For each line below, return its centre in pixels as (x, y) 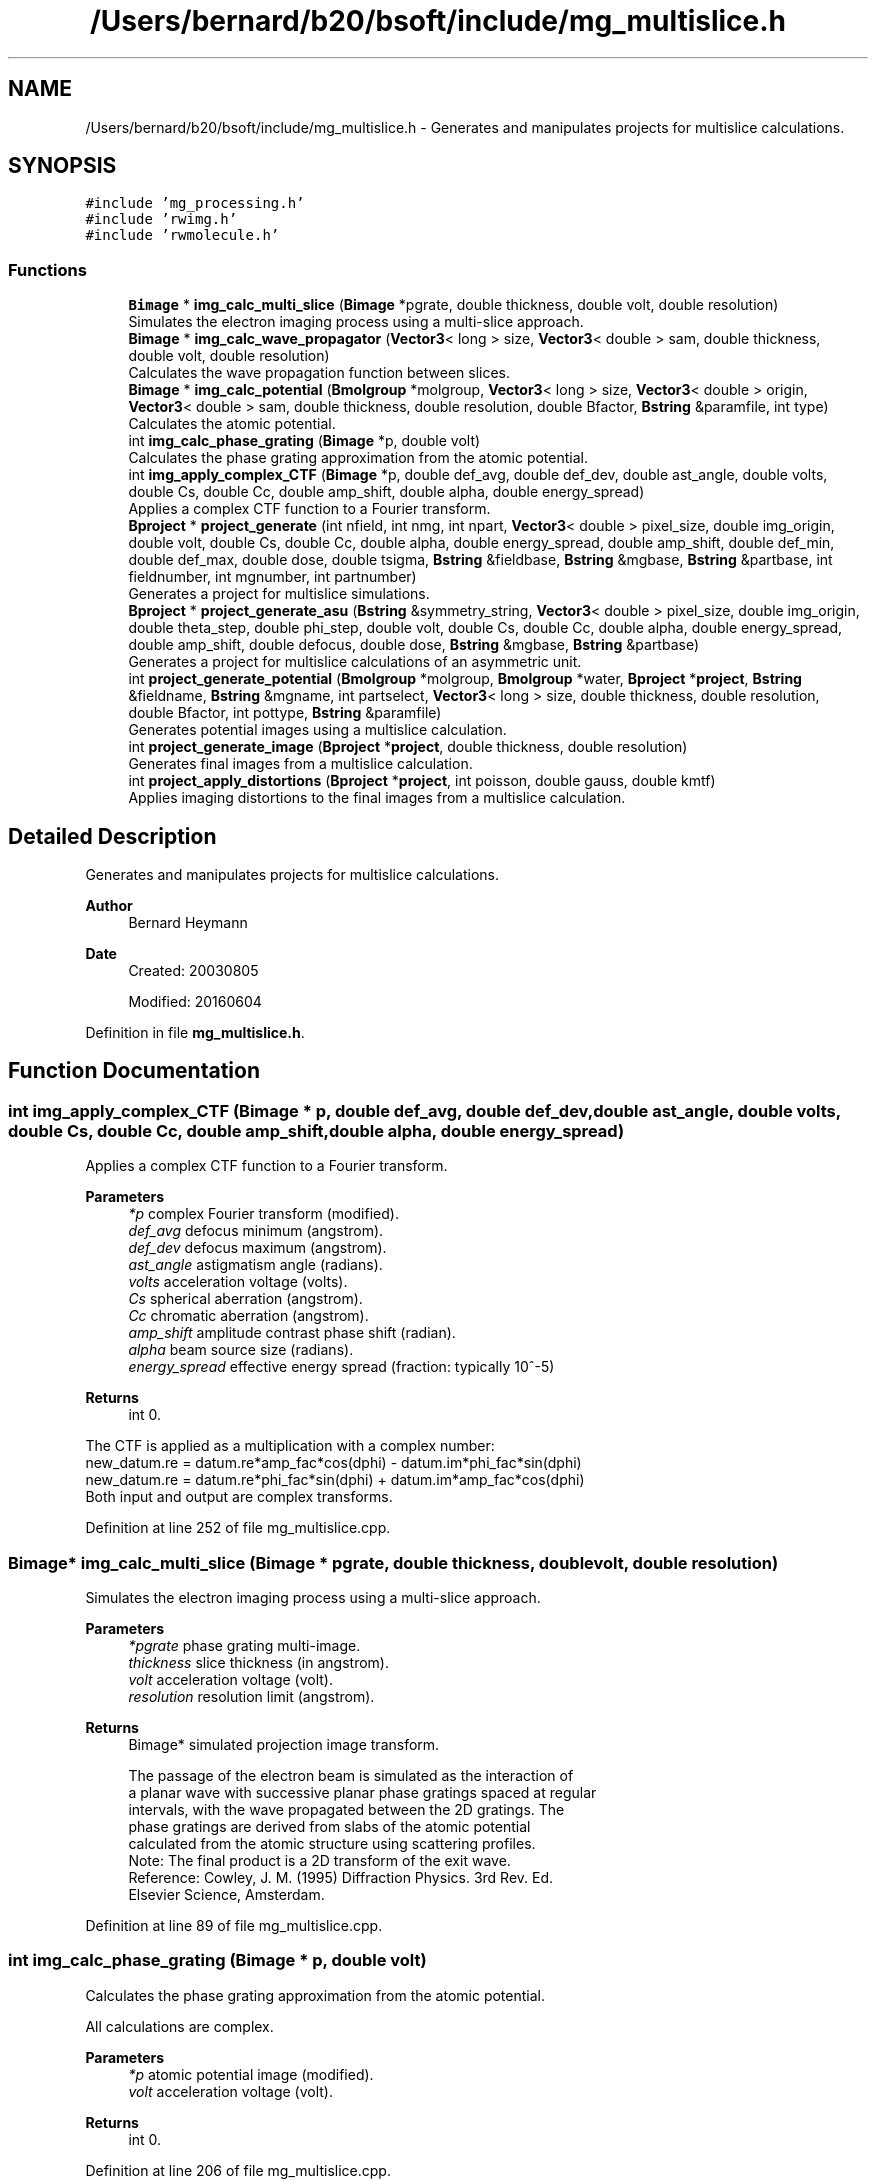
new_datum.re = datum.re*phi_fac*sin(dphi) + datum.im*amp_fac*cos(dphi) (335, 1480)
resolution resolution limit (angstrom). (251, 1696)
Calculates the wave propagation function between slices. (319, 373)
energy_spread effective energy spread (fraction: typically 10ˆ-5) (341, 1367)
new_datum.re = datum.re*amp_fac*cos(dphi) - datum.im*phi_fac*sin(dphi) (333, 1463)
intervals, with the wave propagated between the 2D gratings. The (346, 1809)
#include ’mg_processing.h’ (195, 203)
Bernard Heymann (188, 923)
